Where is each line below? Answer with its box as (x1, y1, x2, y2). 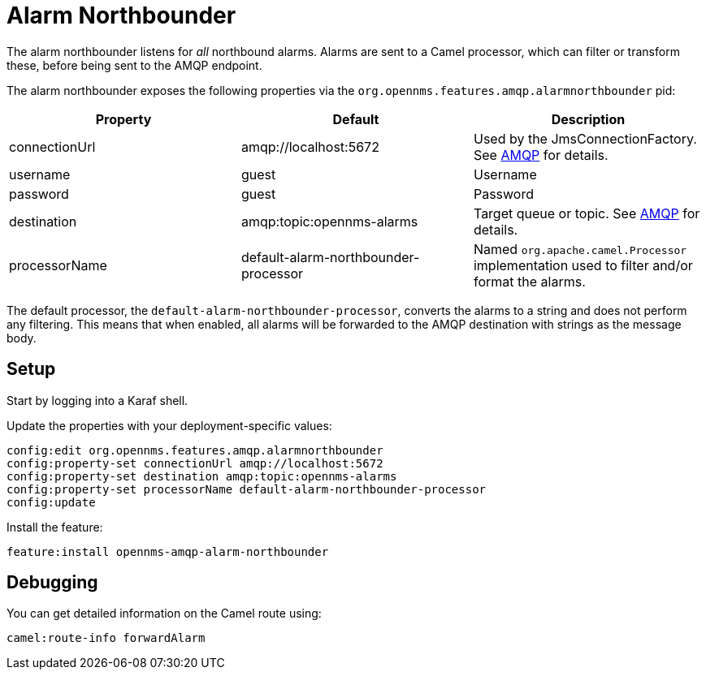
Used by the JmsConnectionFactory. (473, 130, 697, 147)
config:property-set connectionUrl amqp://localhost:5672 (6, 456, 383, 470)
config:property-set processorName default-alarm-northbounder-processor (6, 482, 487, 496)
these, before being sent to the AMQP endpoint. (6, 58, 262, 72)
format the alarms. (473, 273, 586, 290)
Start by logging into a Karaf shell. (6, 393, 188, 407)
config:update (6, 495, 96, 509)
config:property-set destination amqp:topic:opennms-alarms (6, 469, 397, 483)
